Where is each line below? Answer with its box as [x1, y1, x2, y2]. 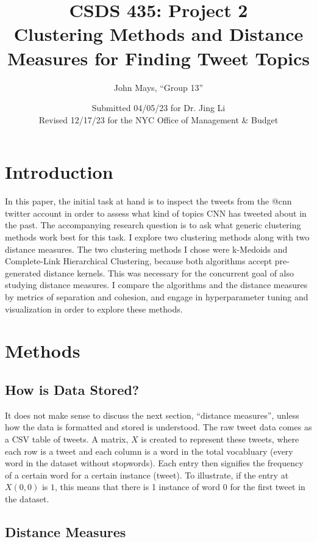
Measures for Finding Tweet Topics [7, 45, 310, 70]
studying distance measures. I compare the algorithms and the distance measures [5, 278, 308, 291]
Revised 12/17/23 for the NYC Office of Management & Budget [38, 113, 279, 126]
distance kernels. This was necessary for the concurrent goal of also [43, 266, 294, 279]
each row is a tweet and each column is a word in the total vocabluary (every [5, 444, 293, 457]
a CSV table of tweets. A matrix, [5, 432, 129, 445]
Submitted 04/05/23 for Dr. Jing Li [91, 101, 226, 114]
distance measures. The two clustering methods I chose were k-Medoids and [5, 242, 288, 255]
